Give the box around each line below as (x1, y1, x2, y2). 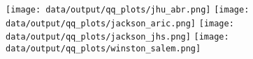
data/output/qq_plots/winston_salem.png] (6, 43, 201, 53)
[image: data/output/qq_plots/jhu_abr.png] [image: (6, 5, 250, 15)
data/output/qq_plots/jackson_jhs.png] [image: (6, 32, 229, 42)
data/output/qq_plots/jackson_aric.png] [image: (6, 18, 234, 28)
